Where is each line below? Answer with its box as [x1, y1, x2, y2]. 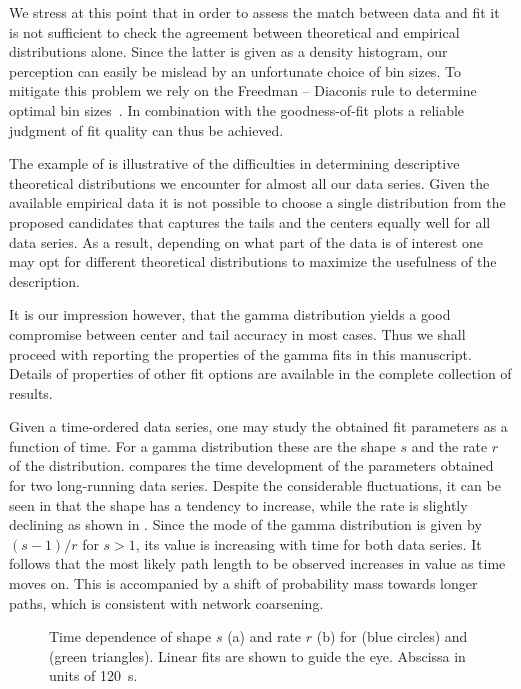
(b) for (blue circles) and [316, 626, 468, 647]
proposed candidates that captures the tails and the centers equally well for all [9, 211, 491, 232]
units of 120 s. [49, 665, 138, 686]
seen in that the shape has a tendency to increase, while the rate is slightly [9, 494, 468, 515]
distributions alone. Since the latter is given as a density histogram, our [9, 41, 448, 62]
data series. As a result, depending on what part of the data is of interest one [9, 231, 483, 252]
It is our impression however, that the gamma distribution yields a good [9, 304, 451, 325]
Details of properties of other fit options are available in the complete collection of [9, 363, 512, 384]
